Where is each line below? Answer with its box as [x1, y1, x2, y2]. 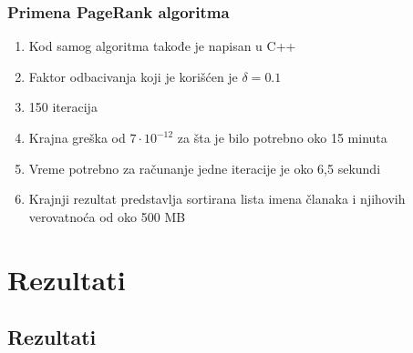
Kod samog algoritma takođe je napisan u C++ [28, 36, 296, 55]
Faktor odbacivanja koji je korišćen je [28, 66, 238, 86]
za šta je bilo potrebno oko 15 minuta [177, 128, 387, 146]
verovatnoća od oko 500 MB [28, 207, 186, 226]
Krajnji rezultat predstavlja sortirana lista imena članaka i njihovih [28, 189, 406, 208]
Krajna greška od [28, 128, 126, 146]
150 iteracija [28, 97, 98, 116]
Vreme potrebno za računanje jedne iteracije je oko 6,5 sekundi [28, 158, 381, 177]
